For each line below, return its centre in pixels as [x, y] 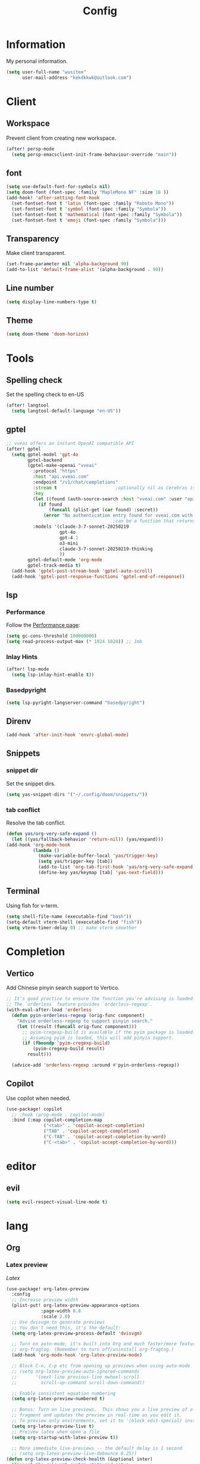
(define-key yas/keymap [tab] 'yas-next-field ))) [101, 873]
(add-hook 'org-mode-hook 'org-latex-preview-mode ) [77, 1355]
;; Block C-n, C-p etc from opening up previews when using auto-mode [101, 1366]
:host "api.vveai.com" [61, 477]
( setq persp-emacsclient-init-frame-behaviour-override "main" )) [94, 154]
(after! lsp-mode [28, 669]
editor [21, 1166]
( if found [50, 505]
